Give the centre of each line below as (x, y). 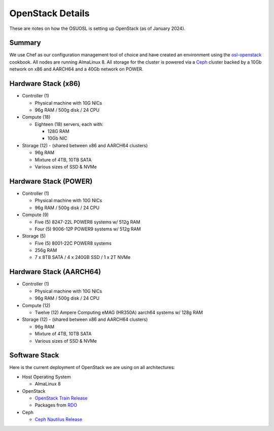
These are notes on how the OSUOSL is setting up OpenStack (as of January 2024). (97, 28)
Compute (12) (36, 305)
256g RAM (46, 250)
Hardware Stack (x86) (45, 84)
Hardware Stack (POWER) (51, 181)
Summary (25, 43)
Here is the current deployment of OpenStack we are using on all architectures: (92, 368)
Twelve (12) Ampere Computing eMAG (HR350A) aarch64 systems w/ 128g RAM (119, 312)
